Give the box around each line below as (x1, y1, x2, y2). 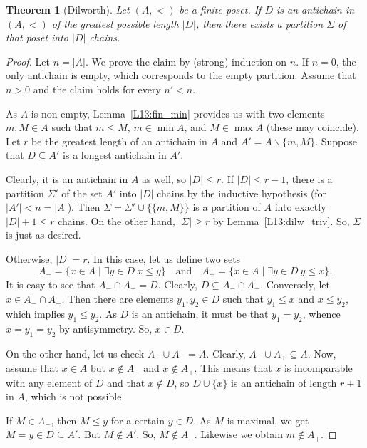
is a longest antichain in (63, 147, 167, 162)
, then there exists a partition (195, 16, 324, 31)
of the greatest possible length (51, 16, 179, 31)
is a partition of (192, 199, 261, 214)
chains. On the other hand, (58, 213, 175, 228)
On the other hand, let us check (6, 345, 145, 360)
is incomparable (284, 360, 353, 375)
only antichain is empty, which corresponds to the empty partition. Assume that (6, 68, 356, 83)
